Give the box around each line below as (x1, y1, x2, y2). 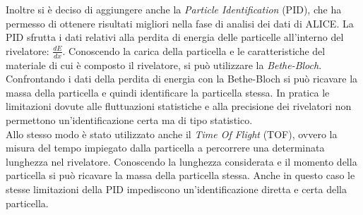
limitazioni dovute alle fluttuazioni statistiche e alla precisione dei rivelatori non (6, 99, 352, 113)
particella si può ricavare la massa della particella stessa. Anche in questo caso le (6, 168, 355, 183)
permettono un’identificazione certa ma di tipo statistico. (6, 112, 253, 127)
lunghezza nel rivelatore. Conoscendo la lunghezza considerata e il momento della (6, 154, 357, 168)
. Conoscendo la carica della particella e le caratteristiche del (62, 43, 326, 58)
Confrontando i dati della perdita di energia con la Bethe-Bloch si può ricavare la (6, 71, 358, 86)
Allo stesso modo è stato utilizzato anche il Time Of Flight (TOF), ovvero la (6, 126, 338, 141)
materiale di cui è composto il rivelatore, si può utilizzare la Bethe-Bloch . (6, 57, 322, 72)
